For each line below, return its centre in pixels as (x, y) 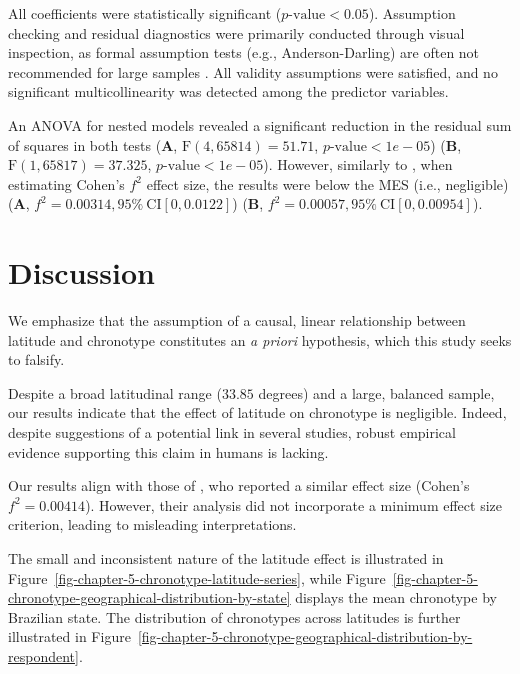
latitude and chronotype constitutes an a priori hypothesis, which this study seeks (260, 339)
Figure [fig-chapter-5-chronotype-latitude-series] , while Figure (197, 577)
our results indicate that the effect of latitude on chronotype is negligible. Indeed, (257, 412)
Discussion (81, 272)
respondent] (43, 655)
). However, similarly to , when (358, 164)
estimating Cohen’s (66, 183)
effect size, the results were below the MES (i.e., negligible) (327, 183)
